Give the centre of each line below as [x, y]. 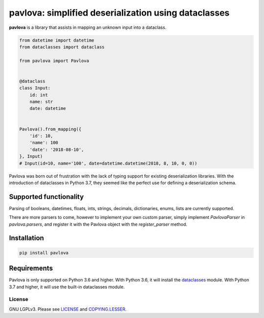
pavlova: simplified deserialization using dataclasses [119, 13]
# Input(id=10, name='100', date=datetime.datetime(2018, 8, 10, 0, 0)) [108, 163]
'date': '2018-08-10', [57, 149]
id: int [39, 95]
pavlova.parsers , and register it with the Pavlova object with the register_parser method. [98, 224]
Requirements [31, 268]
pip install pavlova [44, 253]
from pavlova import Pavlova [54, 61]
